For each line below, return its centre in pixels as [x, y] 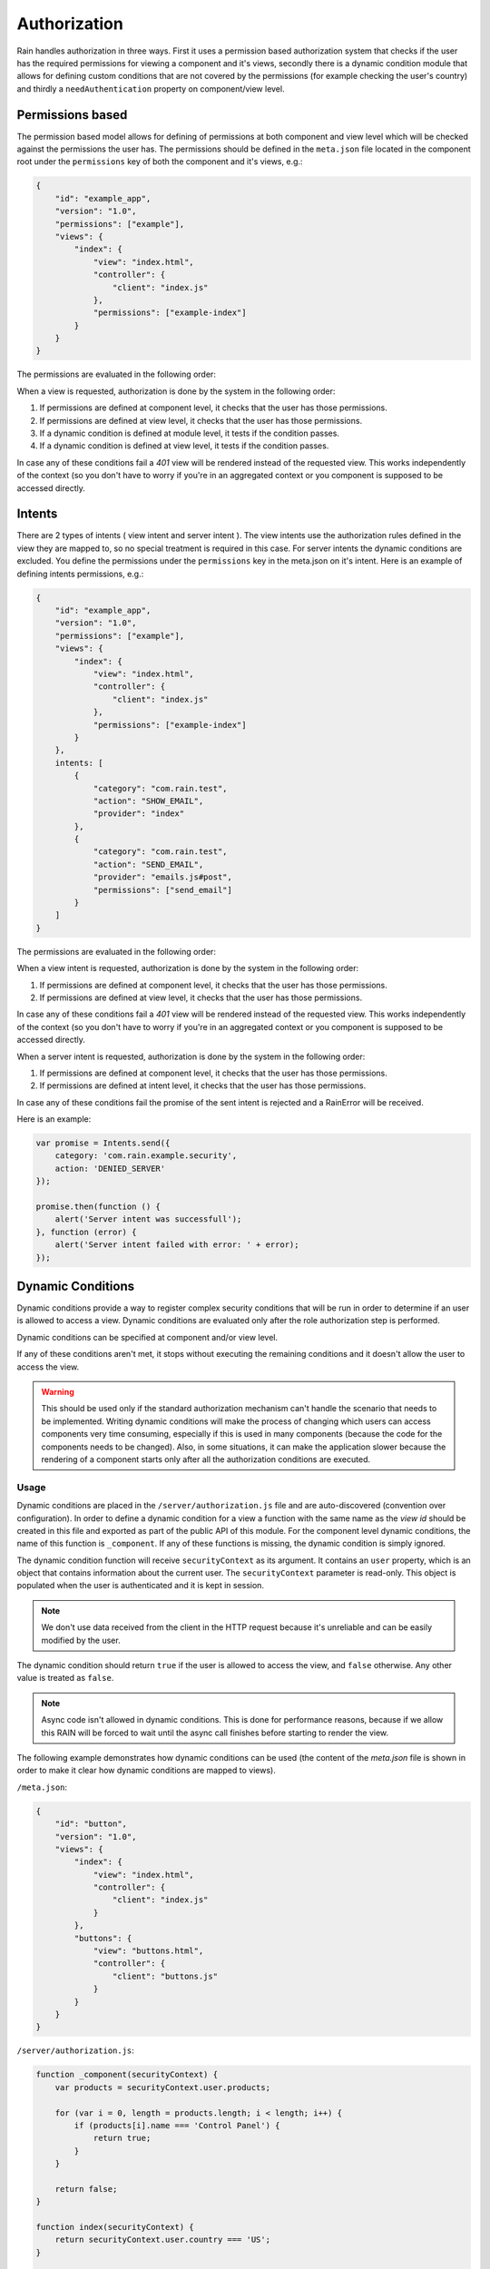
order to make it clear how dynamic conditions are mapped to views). [146, 1771]
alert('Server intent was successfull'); [148, 1219]
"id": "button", [91, 1824]
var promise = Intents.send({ [103, 1143]
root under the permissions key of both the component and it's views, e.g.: [160, 162]
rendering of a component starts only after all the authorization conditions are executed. [206, 1459]
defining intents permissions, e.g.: [80, 574]
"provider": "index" [139, 814]
